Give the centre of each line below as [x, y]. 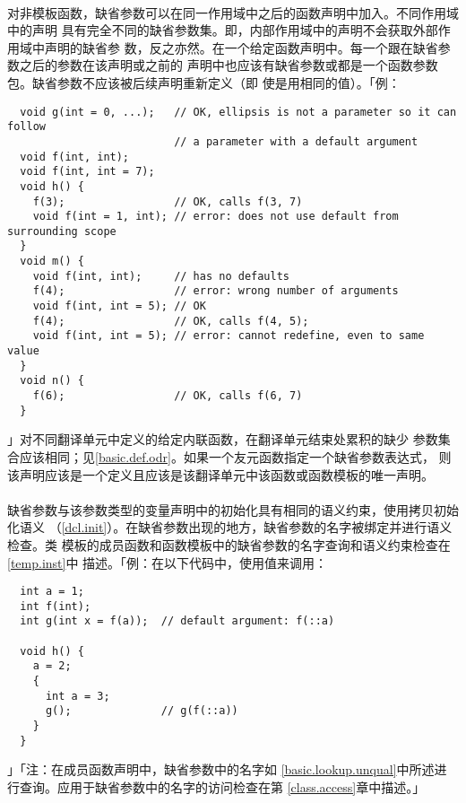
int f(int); [56, 606]
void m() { [52, 262]
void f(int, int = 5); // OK [119, 306]
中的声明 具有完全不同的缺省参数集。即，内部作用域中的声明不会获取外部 [223, 30]
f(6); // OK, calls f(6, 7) [168, 396]
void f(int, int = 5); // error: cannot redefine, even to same [229, 336]
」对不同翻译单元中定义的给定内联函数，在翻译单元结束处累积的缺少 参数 [223, 439]
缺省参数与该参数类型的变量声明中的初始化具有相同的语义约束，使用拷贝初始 [233, 509]
